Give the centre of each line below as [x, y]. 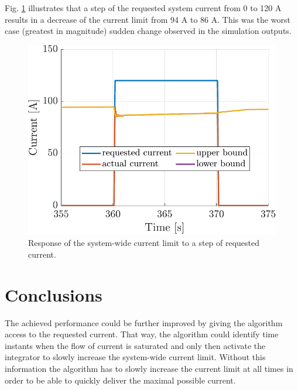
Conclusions [54, 294]
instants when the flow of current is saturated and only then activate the [135, 345]
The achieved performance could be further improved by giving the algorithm [144, 322]
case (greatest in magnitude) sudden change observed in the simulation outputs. [148, 31]
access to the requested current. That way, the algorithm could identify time [142, 334]
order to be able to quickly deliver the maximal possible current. [120, 380]
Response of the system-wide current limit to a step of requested [144, 243]
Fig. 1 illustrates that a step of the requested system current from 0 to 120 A [143, 8]
